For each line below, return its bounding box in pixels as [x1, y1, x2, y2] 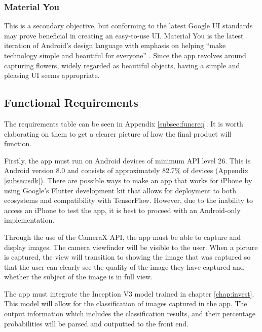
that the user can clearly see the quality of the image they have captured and [4, 261, 244, 272]
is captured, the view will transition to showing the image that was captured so [4, 252, 251, 262]
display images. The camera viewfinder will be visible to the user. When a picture [4, 241, 258, 252]
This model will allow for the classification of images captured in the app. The [4, 298, 247, 309]
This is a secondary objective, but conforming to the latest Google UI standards [4, 20, 253, 31]
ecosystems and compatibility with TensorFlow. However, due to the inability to [4, 195, 253, 205]
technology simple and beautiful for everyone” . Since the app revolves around [4, 50, 246, 60]
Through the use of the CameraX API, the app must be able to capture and [4, 231, 241, 242]
